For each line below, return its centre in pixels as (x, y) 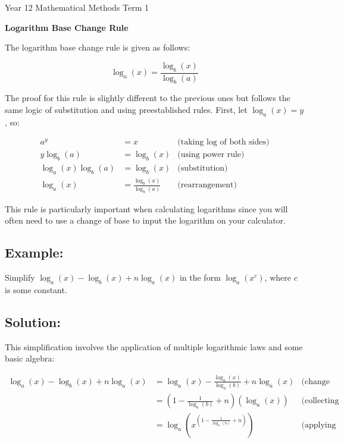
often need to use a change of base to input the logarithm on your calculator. (145, 220)
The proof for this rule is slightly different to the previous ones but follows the (148, 98)
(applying (319, 425)
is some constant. (36, 289)
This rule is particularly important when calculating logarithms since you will (146, 208)
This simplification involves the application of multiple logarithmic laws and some (154, 346)
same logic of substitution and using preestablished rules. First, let (126, 109)
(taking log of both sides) (223, 142)
